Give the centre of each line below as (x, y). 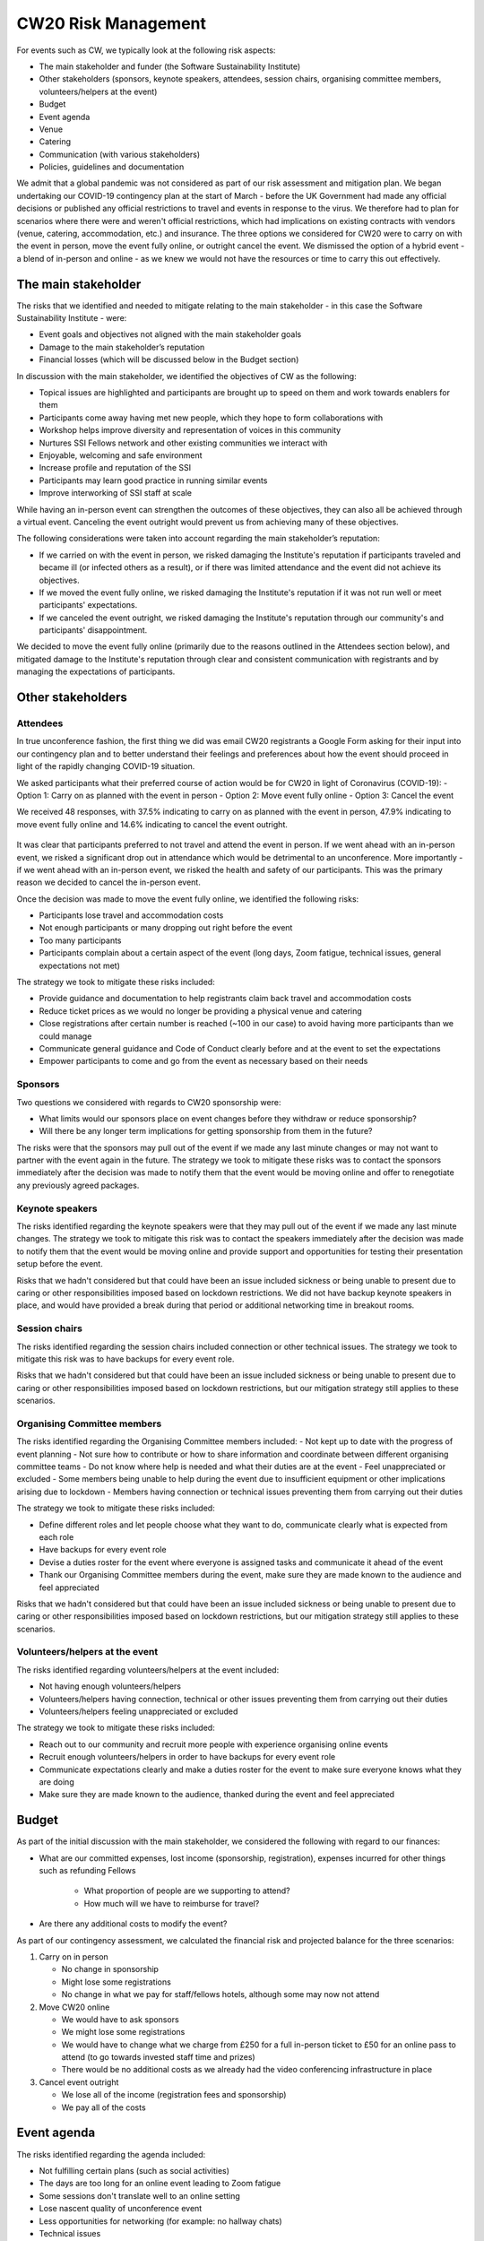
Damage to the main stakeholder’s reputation (122, 347)
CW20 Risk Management (111, 23)
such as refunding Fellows (87, 1871)
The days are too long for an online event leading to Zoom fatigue (160, 2184)
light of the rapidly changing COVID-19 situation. (106, 766)
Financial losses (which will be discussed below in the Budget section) (169, 359)
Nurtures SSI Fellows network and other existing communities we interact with (183, 443)
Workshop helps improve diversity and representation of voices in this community (190, 430)
